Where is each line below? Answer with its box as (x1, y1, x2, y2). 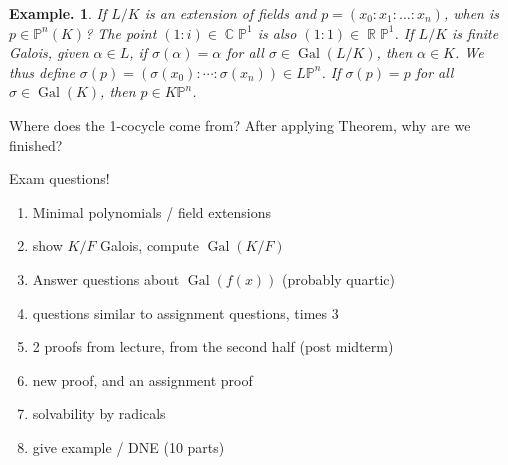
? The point (85, 22, 157, 43)
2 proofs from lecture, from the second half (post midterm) (32, 336, 394, 357)
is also (257, 22, 297, 43)
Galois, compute (100, 235, 200, 256)
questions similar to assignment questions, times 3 (32, 302, 339, 323)
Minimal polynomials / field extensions (32, 201, 272, 222)
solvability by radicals (32, 403, 166, 424)
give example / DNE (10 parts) (32, 436, 225, 457)
